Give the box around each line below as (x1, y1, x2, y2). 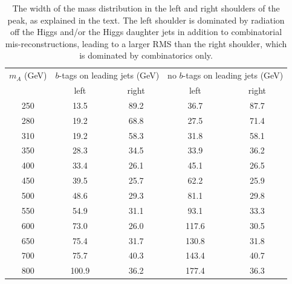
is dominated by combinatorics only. (79, 49, 213, 62)
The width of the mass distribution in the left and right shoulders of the (12, 2, 280, 14)
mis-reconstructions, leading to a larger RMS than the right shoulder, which (5, 37, 287, 50)
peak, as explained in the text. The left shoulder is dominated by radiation (7, 13, 285, 26)
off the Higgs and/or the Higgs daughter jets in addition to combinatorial (10, 25, 282, 38)
